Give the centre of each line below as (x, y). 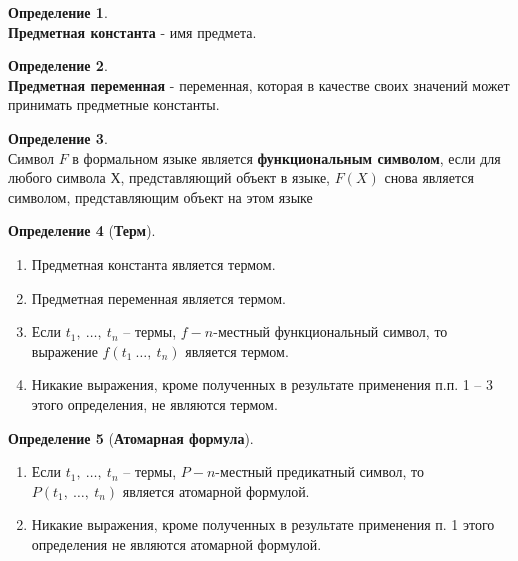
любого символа (57, 177)
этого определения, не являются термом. (154, 403)
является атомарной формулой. (216, 490)
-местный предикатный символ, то (319, 471)
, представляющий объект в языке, (225, 177)
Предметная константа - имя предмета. (132, 31)
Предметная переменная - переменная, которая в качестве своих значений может (259, 84)
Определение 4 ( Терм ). (82, 230)
